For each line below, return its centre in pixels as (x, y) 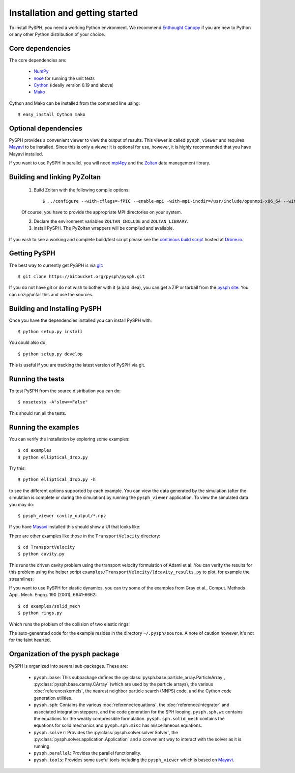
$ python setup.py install (50, 331)
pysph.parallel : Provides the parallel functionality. (88, 753)
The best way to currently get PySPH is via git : (56, 265)
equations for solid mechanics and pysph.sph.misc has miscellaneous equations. (118, 725)
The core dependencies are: (38, 60)
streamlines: (22, 579)
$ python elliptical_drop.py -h (57, 479)
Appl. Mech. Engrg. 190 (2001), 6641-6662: (53, 595)
